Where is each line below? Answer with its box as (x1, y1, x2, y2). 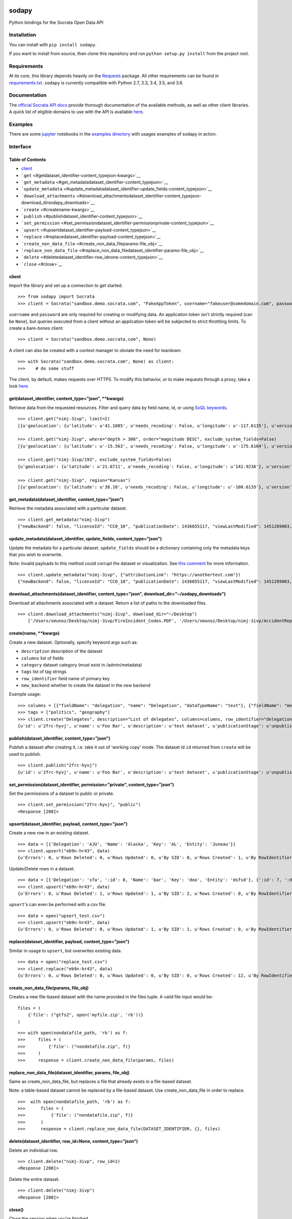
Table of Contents (9, 157, 46, 162)
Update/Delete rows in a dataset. (9, 865, 75, 871)
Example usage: (9, 691, 41, 697)
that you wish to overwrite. (9, 551, 63, 557)
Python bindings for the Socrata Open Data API (9, 20, 104, 25)
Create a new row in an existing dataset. (9, 830, 90, 836)
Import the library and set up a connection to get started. (9, 283, 123, 289)
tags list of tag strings (21, 668, 67, 675)
